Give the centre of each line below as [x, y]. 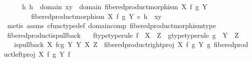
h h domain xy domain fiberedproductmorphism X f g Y [115, 6]
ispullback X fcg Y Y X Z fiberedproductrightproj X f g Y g [112, 44]
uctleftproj [20, 54]
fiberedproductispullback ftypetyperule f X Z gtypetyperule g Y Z [123, 35]
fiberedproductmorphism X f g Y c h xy [96, 16]
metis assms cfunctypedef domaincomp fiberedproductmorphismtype [111, 25]
